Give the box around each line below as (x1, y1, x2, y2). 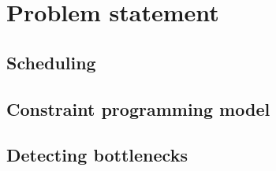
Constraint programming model (6, 96, 270, 121)
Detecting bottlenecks (6, 143, 188, 167)
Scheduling (6, 50, 96, 74)
